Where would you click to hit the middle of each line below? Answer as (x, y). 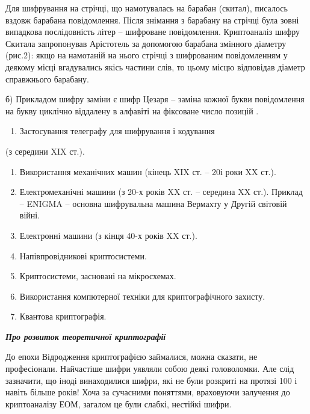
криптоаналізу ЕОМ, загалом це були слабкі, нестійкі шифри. (119, 403)
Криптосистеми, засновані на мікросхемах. (98, 276)
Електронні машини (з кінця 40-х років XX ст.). (108, 235)
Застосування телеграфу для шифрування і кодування (117, 131)
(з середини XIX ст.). (45, 151)
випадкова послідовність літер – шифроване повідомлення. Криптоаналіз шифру (153, 32)
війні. (30, 215)
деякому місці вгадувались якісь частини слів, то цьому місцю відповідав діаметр (155, 66)
